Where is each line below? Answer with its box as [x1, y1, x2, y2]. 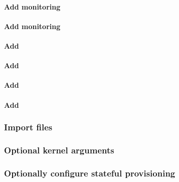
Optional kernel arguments [4, 143, 114, 156]
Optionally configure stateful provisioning [4, 166, 175, 179]
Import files [4, 121, 53, 133]
